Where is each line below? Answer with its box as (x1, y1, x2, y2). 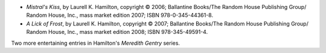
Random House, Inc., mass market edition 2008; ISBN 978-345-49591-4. (26, 29, 208, 36)
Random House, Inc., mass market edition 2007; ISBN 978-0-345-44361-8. (26, 12, 214, 19)
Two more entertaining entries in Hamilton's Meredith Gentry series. (11, 39, 181, 46)
